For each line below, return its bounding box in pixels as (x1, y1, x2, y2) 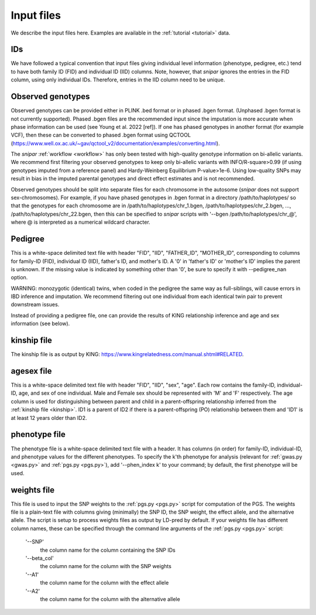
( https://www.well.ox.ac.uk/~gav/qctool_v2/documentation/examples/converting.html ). (11, 139, 220, 146)
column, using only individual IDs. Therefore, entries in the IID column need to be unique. (11, 76, 225, 83)
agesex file (11, 366, 52, 376)
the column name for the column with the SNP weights (40, 563, 172, 570)
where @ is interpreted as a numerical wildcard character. (11, 218, 150, 225)
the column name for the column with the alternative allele (40, 595, 181, 603)
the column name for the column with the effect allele (40, 579, 169, 586)
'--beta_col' (25, 554, 54, 562)
